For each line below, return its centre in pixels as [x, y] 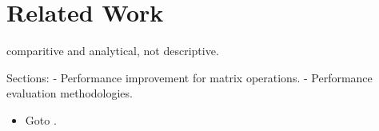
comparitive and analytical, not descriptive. [113, 51]
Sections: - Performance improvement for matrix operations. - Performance [189, 77]
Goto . [41, 119]
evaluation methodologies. [70, 93]
